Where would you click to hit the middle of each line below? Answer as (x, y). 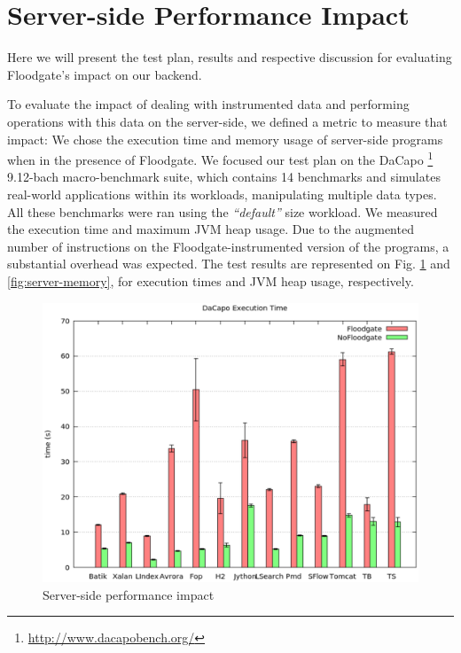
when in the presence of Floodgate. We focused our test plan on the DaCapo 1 (220, 158)
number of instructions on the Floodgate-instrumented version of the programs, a (228, 246)
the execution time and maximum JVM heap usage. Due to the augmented (211, 229)
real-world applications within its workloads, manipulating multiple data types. (222, 194)
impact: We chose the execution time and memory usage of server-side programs (225, 139)
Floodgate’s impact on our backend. (105, 74)
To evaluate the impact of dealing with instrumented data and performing (208, 104)
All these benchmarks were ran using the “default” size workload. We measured (223, 211)
